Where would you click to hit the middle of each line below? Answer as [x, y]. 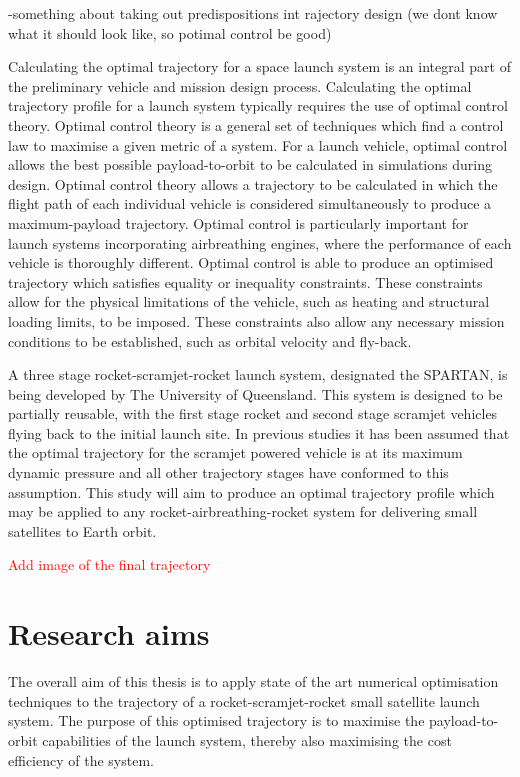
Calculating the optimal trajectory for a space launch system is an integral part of [259, 66]
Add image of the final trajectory [109, 564]
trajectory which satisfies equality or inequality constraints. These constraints [245, 281]
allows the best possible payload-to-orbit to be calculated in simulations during [250, 164]
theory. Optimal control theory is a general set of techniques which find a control [256, 124]
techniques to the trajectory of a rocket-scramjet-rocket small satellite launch [244, 700]
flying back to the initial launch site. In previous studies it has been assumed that [259, 432]
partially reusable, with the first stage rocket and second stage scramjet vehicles [253, 413]
